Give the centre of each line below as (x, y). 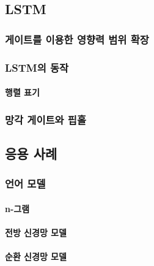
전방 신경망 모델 (36, 232)
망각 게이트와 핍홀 (46, 119)
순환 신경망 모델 (36, 256)
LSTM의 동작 (37, 67)
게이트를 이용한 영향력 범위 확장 (77, 39)
